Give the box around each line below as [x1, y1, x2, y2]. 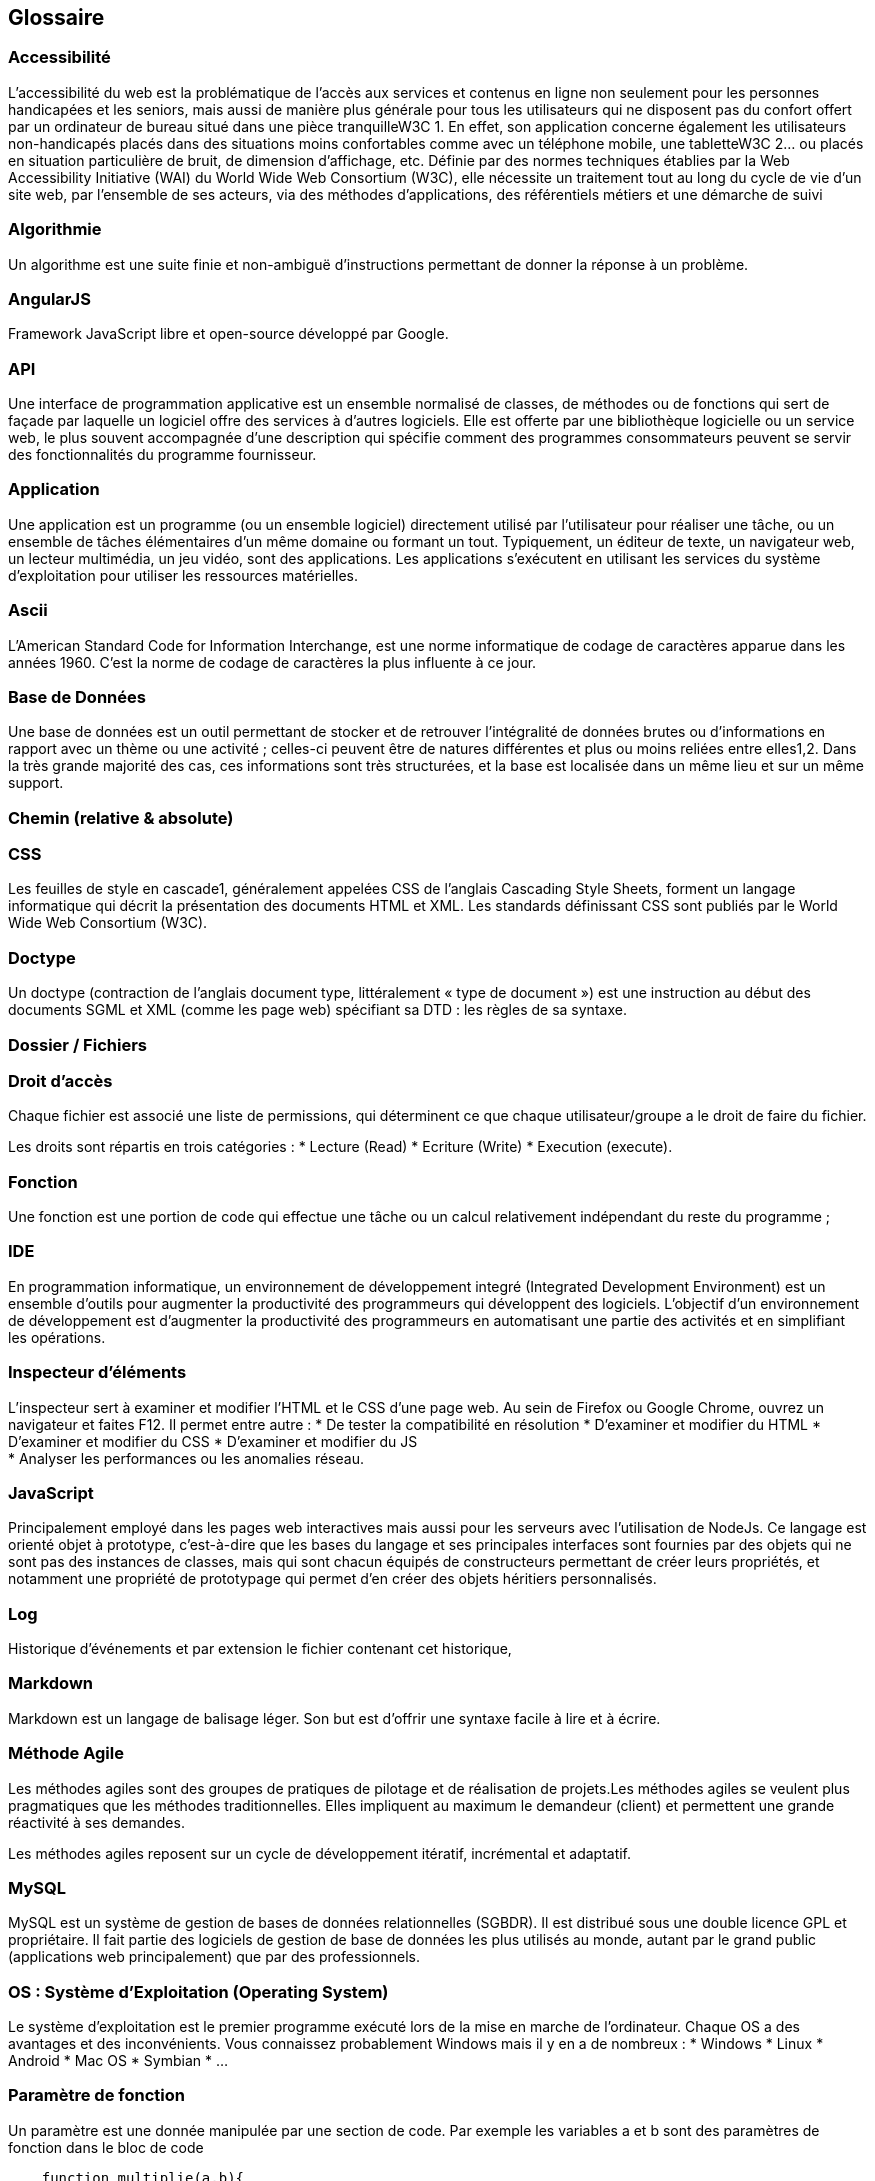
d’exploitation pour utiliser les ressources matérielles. [8, 566, 359, 584]
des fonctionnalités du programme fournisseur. [8, 446, 317, 464]
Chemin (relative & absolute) [8, 807, 234, 828]
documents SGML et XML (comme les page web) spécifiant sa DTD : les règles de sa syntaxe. [8, 1001, 627, 1019]
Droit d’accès [8, 1070, 113, 1091]
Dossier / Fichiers [8, 1034, 147, 1055]
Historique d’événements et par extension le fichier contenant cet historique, [8, 1640, 512, 1658]
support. [8, 774, 64, 792]
